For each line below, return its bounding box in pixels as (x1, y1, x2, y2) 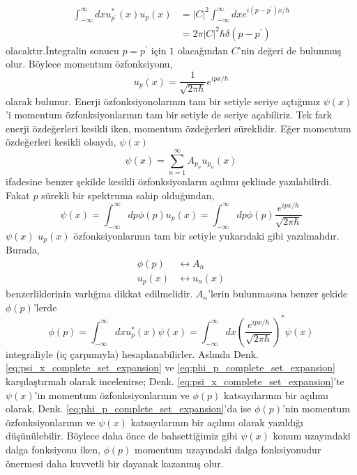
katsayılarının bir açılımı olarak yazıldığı (130, 414, 303, 429)
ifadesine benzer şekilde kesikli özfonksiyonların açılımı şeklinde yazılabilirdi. (6, 174, 332, 188)
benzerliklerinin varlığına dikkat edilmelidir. (6, 286, 193, 301)
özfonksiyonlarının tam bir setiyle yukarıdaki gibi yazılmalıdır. (73, 228, 340, 242)
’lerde (33, 299, 57, 314)
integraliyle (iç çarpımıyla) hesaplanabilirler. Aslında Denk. (6, 346, 259, 361)
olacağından (177, 42, 229, 57)
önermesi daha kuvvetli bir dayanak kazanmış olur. (6, 455, 224, 470)
